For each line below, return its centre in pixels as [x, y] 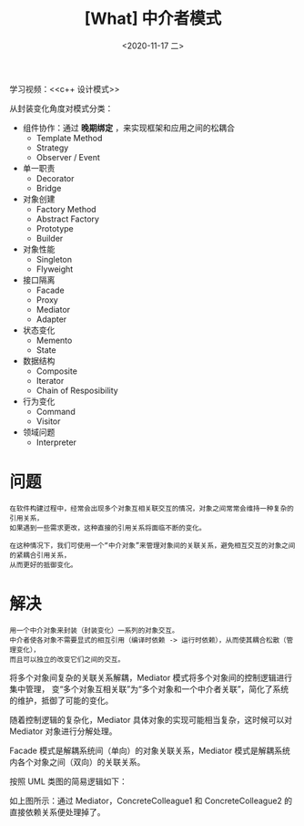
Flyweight [55, 269]
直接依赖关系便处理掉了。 [57, 811]
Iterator [50, 380]
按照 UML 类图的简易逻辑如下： [68, 781]
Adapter [51, 319]
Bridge [49, 188]
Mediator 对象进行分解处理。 [63, 731]
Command [56, 411]
